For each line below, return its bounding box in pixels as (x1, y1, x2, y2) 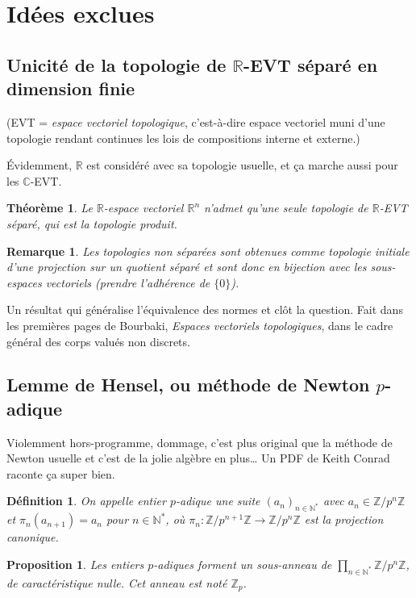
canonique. (6, 529, 59, 546)
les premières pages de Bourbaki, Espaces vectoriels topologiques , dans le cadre (6, 316, 393, 333)
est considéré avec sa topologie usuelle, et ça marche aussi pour (86, 157, 398, 174)
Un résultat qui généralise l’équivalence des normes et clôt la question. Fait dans (6, 301, 403, 318)
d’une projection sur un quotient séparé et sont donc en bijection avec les (6, 258, 367, 275)
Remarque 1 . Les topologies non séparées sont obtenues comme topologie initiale (6, 242, 410, 259)
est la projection (304, 511, 384, 528)
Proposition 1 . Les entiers (6, 555, 144, 572)
